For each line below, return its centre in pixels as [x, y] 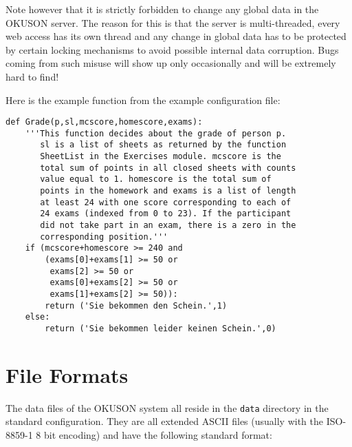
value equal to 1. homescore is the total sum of [156, 179]
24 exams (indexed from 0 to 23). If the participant [166, 214]
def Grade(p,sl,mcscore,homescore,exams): [104, 122]
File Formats [67, 374]
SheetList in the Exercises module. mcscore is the [161, 157]
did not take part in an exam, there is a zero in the [168, 226]
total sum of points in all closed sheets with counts [168, 168]
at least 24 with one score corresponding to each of [166, 202]
